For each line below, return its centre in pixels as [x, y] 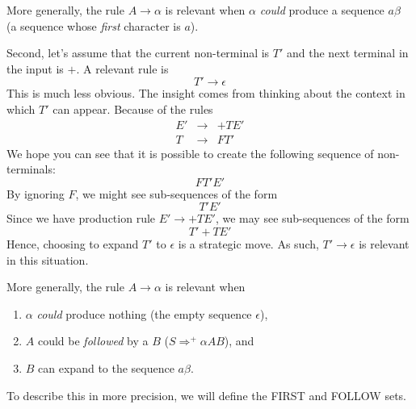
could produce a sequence [322, 10]
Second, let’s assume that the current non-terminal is [138, 53]
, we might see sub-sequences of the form [176, 193]
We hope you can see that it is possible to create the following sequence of [190, 153]
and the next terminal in [348, 53]
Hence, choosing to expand [73, 244]
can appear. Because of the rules [133, 109]
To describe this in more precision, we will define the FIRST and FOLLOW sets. [206, 395]
